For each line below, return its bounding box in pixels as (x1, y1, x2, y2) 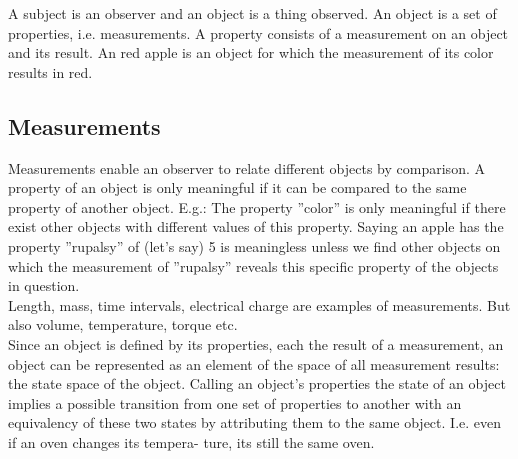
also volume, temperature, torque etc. (8, 314, 238, 335)
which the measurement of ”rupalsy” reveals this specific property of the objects (8, 255, 499, 276)
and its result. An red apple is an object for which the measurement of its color (8, 42, 494, 63)
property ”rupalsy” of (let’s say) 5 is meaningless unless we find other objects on (8, 235, 501, 256)
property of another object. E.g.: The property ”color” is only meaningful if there (8, 196, 506, 217)
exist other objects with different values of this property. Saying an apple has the (8, 216, 504, 237)
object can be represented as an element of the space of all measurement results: (8, 353, 500, 374)
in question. (8, 275, 80, 296)
